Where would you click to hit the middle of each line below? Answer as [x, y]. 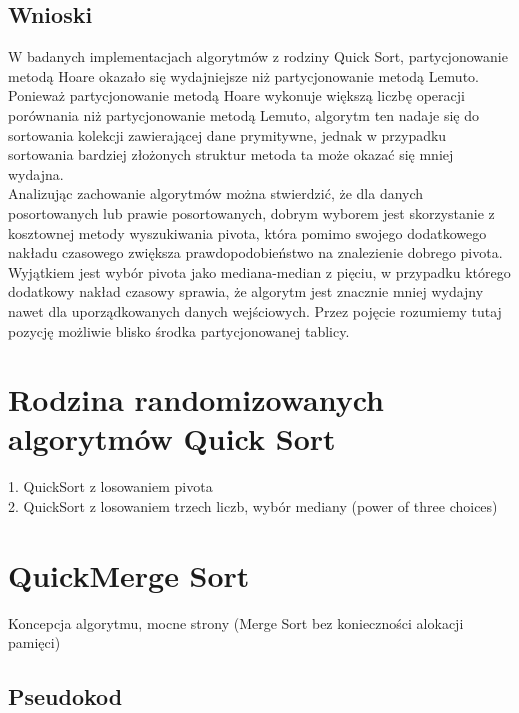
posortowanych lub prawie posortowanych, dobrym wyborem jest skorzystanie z [251, 212]
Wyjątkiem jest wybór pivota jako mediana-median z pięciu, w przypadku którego [259, 271]
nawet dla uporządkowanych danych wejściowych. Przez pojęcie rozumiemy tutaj [255, 310]
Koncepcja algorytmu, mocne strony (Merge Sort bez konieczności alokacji [236, 622]
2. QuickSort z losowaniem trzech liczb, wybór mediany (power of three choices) [253, 506]
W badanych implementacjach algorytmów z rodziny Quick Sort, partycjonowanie [258, 56]
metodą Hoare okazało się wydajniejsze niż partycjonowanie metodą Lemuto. [243, 75]
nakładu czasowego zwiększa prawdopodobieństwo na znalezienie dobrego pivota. [255, 252]
